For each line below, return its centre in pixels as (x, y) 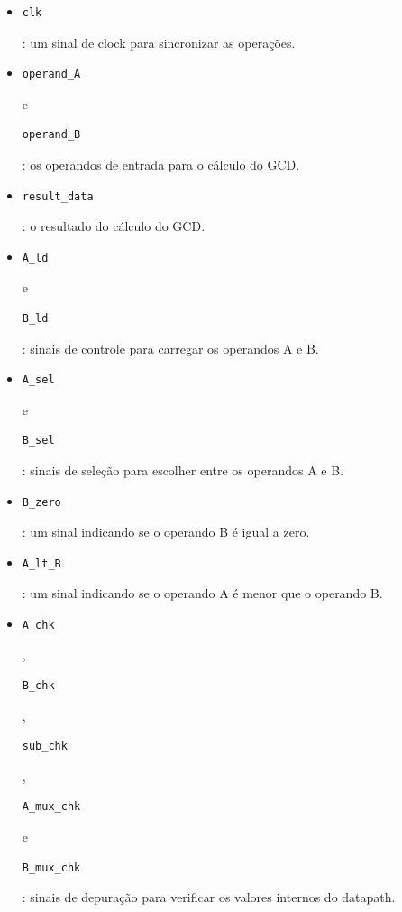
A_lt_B (41, 563)
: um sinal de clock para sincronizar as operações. (159, 42)
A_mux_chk (51, 807)
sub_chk (45, 746)
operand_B (51, 135)
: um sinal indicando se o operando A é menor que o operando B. (202, 593)
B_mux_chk (51, 867)
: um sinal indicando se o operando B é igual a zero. (166, 532)
